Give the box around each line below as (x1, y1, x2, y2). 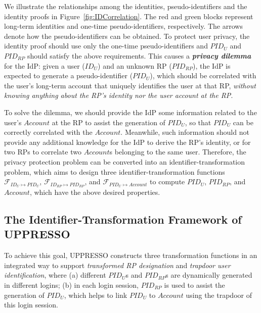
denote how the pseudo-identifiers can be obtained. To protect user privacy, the (4, 30, 250, 41)
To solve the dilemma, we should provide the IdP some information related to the (4, 107, 257, 117)
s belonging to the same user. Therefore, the (109, 146, 246, 157)
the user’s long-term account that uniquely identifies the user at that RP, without (4, 80, 256, 90)
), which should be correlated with (150, 70, 256, 81)
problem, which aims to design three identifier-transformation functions (4, 166, 225, 177)
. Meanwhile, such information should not (120, 127, 249, 137)
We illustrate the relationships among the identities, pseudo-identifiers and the (4, 1, 247, 11)
